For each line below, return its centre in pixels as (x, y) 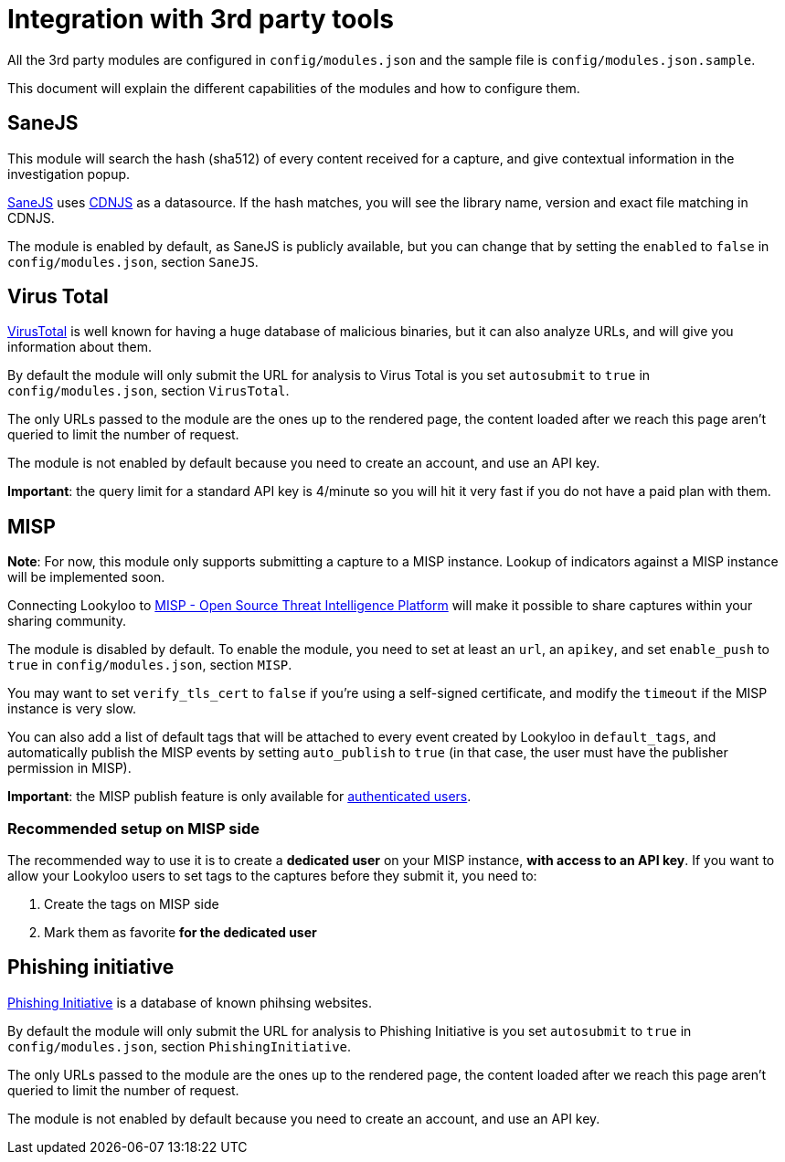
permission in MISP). (69, 768)
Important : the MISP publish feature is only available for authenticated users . (239, 797)
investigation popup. (69, 174)
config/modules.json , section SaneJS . (133, 261)
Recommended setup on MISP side (134, 828)
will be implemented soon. (86, 577)
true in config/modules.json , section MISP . (150, 665)
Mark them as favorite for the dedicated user (180, 933)
